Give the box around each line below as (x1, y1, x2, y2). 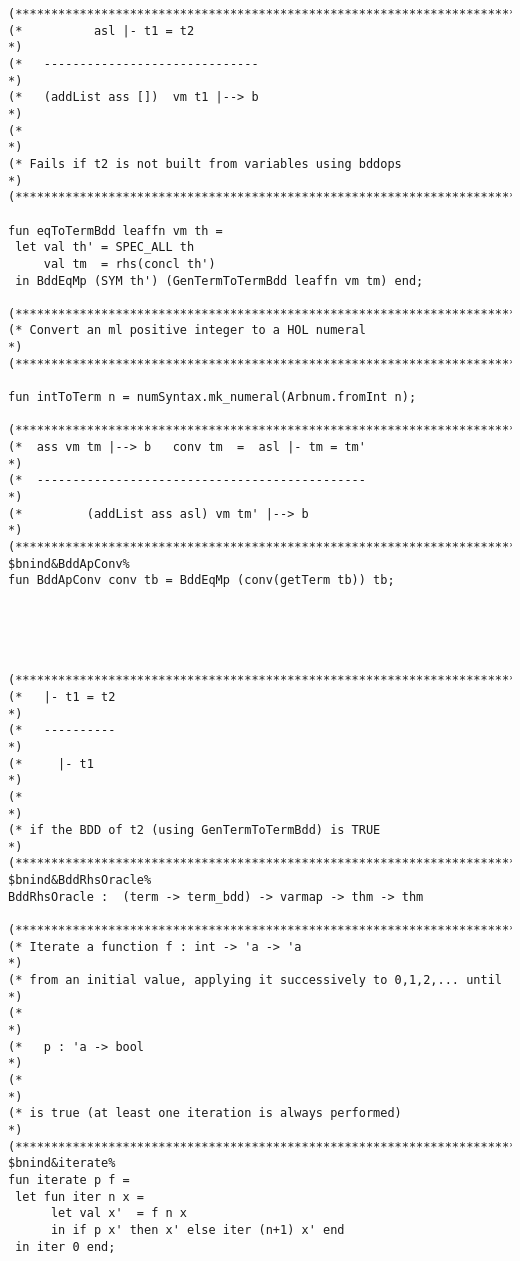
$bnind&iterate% (8, 1156, 116, 1171)
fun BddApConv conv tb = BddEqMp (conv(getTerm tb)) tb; (8, 573, 395, 588)
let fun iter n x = (15, 1189, 145, 1204)
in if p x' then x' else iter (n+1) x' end (50, 1222, 345, 1237)
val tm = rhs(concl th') (43, 256, 216, 271)
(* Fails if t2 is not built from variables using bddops (8, 156, 402, 171)
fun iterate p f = (8, 1172, 130, 1187)
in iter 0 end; (15, 1239, 116, 1254)
